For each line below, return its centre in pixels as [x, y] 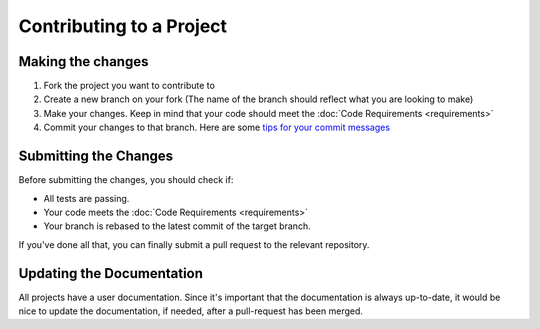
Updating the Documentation [111, 273]
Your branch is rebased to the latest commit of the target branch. [177, 226]
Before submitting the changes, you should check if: [126, 180]
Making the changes [83, 61]
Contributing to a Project [123, 26]
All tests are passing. [86, 198]
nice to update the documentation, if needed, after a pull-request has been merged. [191, 311]
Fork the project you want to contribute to [129, 86]
